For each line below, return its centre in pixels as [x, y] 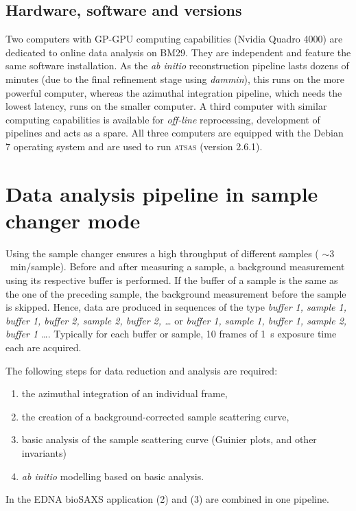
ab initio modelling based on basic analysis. [113, 476]
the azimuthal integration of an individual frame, [124, 393]
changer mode [73, 220]
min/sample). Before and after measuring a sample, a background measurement [177, 266]
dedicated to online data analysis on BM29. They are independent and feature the [178, 52]
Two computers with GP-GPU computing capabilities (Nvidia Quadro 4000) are [174, 39]
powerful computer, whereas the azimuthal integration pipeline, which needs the [174, 92]
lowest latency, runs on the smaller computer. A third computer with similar [166, 106]
